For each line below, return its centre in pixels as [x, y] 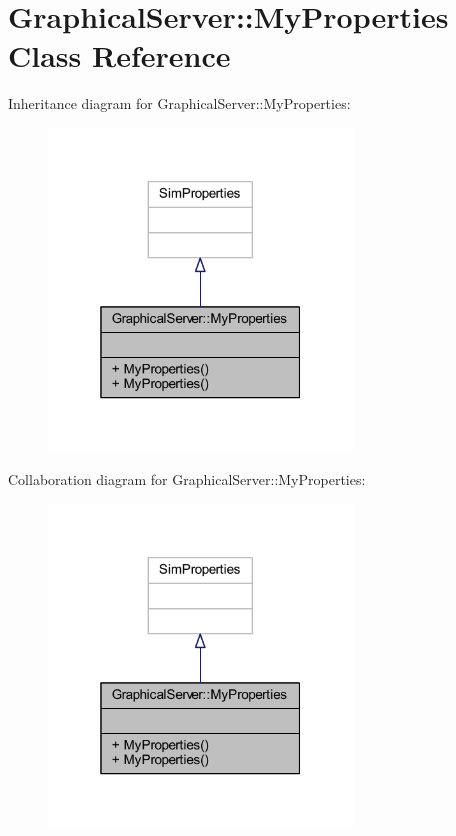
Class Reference [119, 55]
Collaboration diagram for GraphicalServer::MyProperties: [187, 479]
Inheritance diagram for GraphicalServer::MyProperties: [179, 103]
